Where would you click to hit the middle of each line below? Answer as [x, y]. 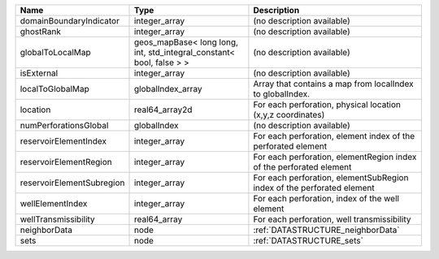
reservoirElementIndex [63, 141]
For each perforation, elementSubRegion [331, 177]
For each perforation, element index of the [334, 136]
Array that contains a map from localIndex [333, 84]
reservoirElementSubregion [72, 183]
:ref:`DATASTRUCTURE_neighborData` [326, 230]
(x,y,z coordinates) [289, 115]
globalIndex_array [168, 89]
